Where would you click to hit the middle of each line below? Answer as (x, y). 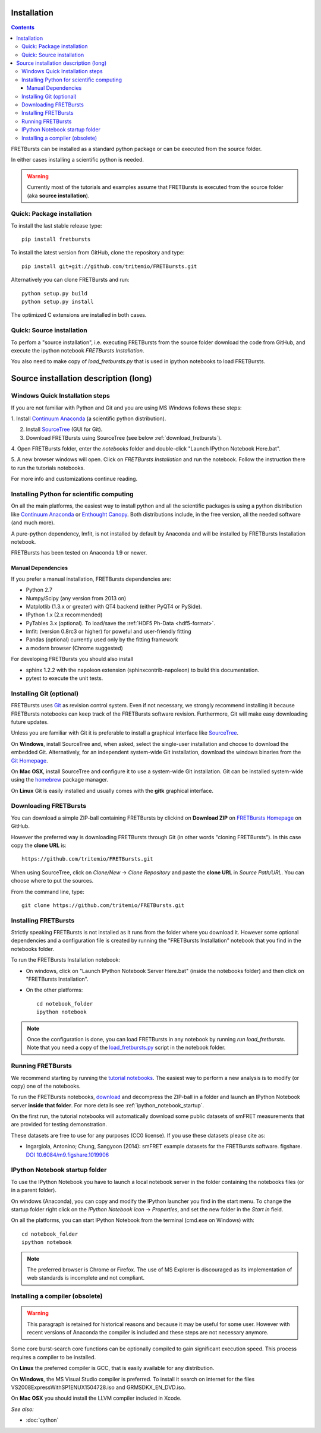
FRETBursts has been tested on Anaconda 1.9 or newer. (79, 553)
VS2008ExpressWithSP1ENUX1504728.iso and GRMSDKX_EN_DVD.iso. (98, 1387)
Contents (23, 27)
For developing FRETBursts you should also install (72, 659)
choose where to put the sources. (52, 881)
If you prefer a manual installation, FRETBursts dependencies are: (91, 579)
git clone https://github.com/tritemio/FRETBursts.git (103, 905)
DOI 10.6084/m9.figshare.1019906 (67, 1155)
